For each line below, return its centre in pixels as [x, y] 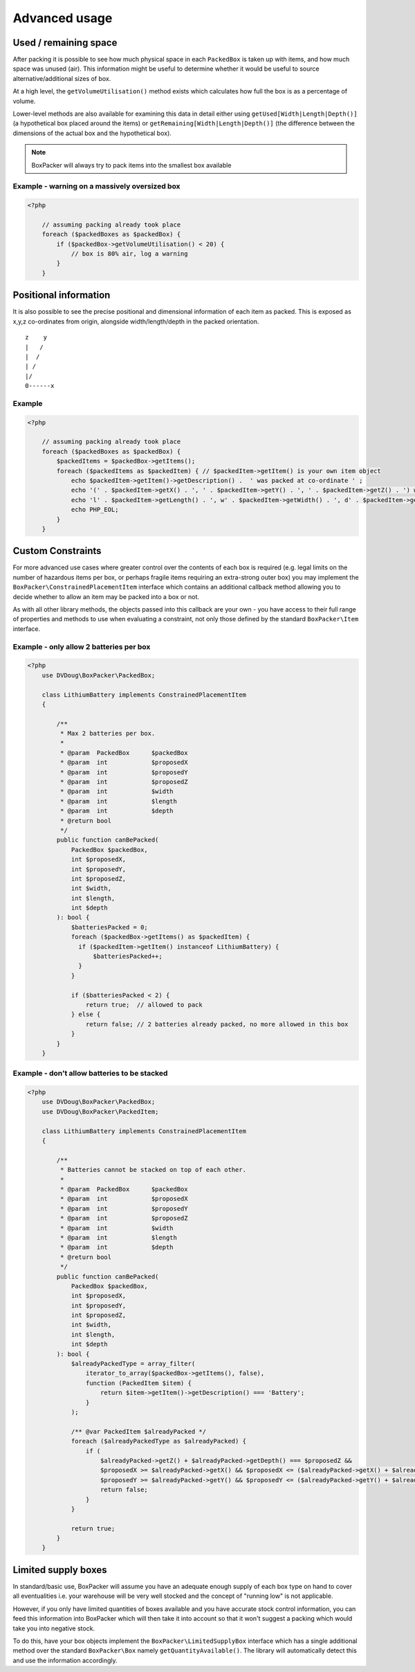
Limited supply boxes [60, 1570]
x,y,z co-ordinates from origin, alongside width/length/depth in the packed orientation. [136, 321]
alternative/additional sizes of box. [62, 78]
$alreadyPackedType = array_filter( [133, 1364]
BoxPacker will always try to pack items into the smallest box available [131, 165]
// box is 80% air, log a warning [129, 254]
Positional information [62, 295]
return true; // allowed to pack [144, 1005]
